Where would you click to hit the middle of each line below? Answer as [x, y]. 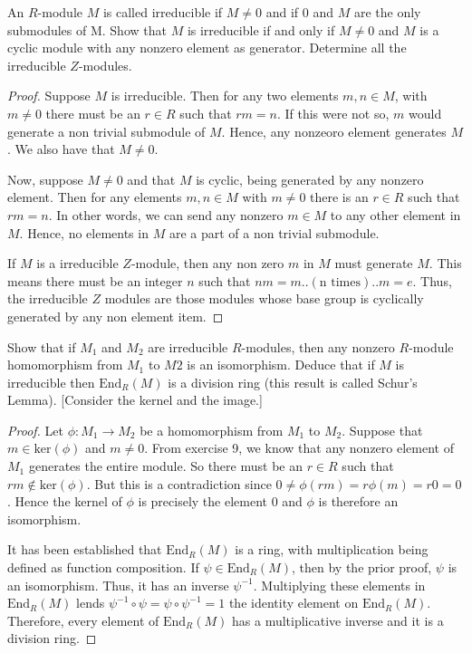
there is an [339, 197]
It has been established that [85, 549]
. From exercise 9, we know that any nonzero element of [299, 448]
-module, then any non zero [207, 263]
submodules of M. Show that [87, 29]
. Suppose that [382, 430]
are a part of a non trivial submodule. [274, 232]
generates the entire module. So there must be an [165, 466]
